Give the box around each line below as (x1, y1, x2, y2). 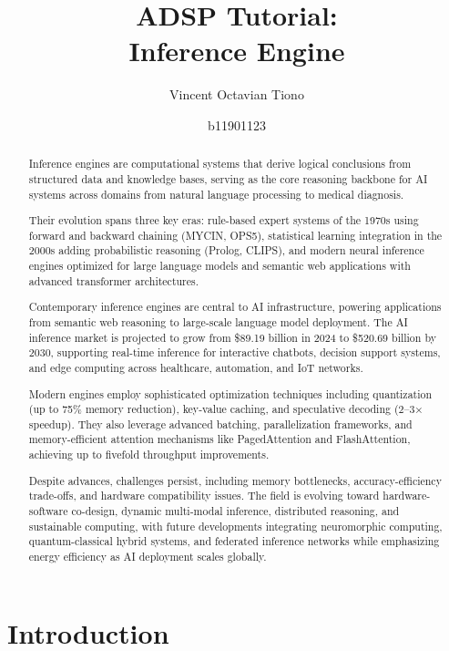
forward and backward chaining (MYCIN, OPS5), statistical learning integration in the (28, 227, 443, 243)
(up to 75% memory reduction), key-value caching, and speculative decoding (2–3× (28, 401, 423, 417)
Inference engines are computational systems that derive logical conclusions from (28, 156, 412, 171)
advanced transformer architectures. (28, 273, 199, 288)
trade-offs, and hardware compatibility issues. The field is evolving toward (28, 488, 380, 503)
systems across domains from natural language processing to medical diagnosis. (28, 186, 404, 201)
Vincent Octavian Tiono (169, 85, 304, 104)
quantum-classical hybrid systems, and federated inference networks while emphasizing (28, 533, 440, 549)
